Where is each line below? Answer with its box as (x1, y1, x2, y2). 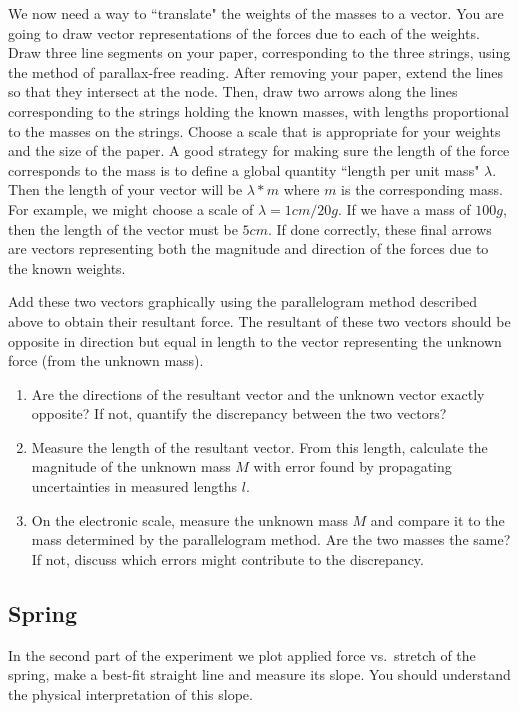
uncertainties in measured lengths (31, 476, 238, 497)
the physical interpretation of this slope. (8, 683, 253, 704)
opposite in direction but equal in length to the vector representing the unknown (8, 330, 502, 351)
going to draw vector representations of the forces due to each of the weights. (8, 22, 480, 43)
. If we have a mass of (337, 198, 471, 219)
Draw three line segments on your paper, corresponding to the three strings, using (8, 42, 511, 63)
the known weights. (8, 257, 126, 278)
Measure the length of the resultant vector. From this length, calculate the (31, 436, 488, 457)
